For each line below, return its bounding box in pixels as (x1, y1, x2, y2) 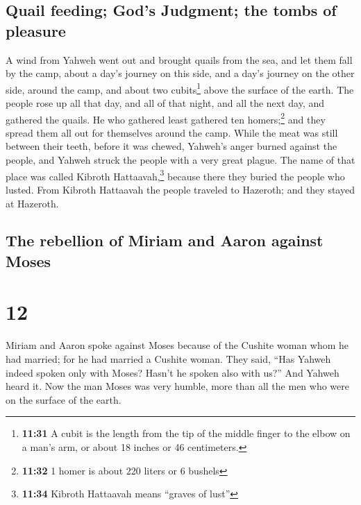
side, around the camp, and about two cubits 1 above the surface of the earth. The (6, 80, 354, 96)
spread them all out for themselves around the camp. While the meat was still (6, 125, 338, 139)
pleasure (6, 19, 66, 41)
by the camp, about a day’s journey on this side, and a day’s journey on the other (6, 66, 355, 80)
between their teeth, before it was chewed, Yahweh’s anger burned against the (6, 139, 337, 153)
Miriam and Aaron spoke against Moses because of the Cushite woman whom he (6, 338, 349, 352)
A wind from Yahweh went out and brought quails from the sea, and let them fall (6, 52, 353, 67)
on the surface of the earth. (6, 392, 121, 406)
